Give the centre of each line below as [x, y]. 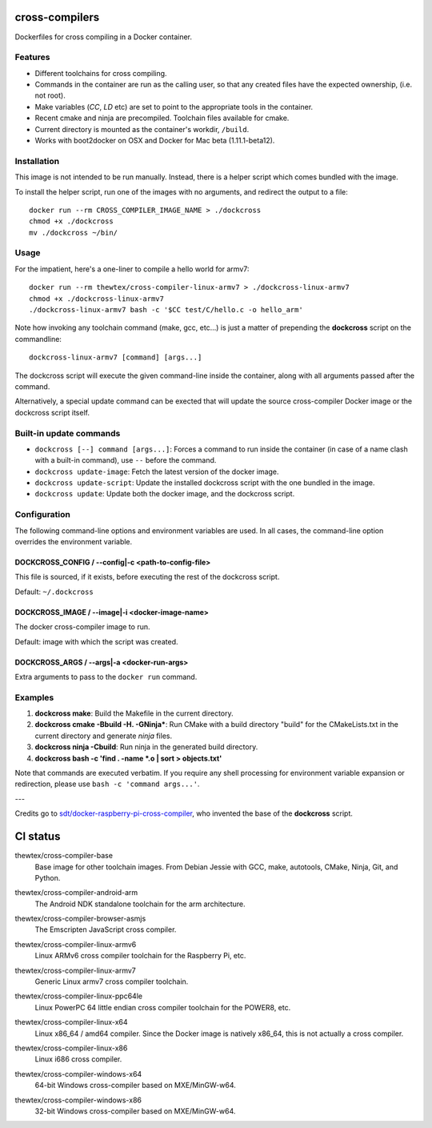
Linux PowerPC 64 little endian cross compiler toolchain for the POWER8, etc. [163, 1007]
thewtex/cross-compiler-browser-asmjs [80, 919]
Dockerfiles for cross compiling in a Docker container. [103, 37]
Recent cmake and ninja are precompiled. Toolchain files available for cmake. [162, 118]
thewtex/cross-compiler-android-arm [76, 893]
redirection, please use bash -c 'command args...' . [107, 784]
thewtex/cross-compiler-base [64, 856]
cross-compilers [57, 17]
